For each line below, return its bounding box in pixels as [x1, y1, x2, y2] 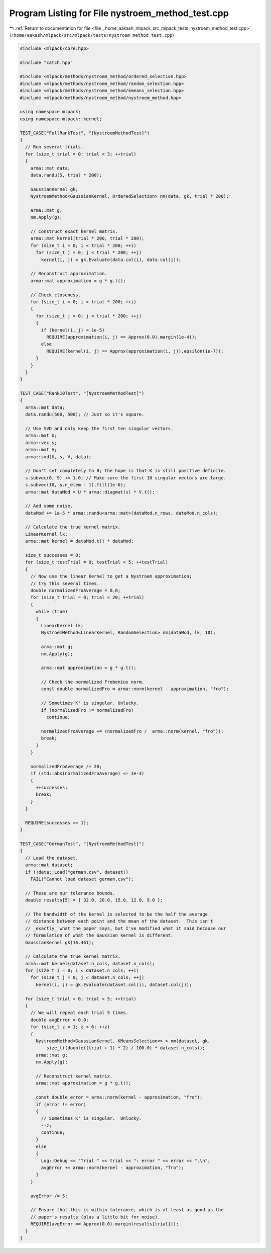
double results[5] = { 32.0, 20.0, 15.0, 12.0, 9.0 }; [25, 897, 163, 903]
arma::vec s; [25, 440, 57, 445]
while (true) [36, 609, 68, 615]
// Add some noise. [25, 503, 73, 509]
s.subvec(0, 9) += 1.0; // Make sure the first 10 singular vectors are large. [25, 475, 227, 480]
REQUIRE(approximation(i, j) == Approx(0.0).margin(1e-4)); [46, 334, 198, 340]
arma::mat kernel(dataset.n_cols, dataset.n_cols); [25, 961, 155, 966]
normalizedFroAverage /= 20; [30, 764, 102, 769]
